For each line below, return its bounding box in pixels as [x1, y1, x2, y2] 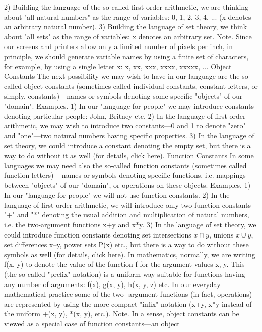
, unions [209, 229, 234, 240]
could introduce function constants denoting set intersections [4, 229, 191, 240]
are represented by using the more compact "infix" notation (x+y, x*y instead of [4, 298, 252, 309]
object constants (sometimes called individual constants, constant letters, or [24, 80, 258, 91]
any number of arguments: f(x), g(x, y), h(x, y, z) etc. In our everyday [4, 278, 221, 289]
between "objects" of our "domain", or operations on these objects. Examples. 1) [4, 179, 251, 190]
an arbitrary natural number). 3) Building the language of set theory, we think [4, 21, 247, 32]
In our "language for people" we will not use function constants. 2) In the [4, 189, 230, 200]
